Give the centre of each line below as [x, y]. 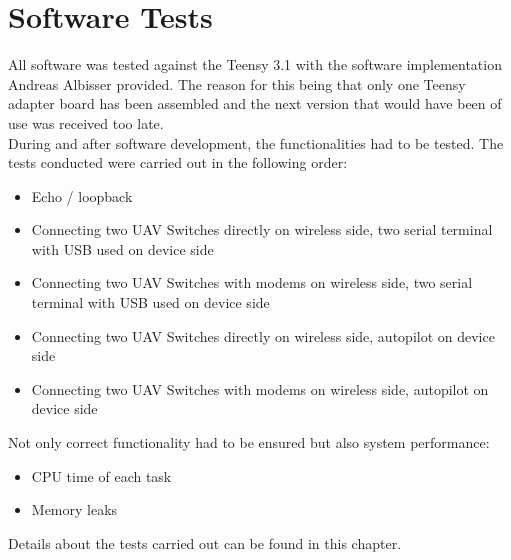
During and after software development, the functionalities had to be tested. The [256, 142]
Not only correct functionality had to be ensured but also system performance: [249, 442]
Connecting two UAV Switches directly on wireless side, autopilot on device [263, 335]
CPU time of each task [101, 475]
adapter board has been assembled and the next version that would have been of [255, 103]
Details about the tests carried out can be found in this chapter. [205, 542]
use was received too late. [86, 122]
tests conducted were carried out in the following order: [178, 162]
